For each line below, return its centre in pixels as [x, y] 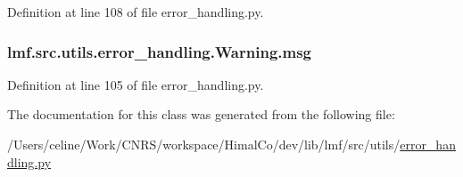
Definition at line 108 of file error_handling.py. [136, 12]
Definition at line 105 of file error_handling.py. [136, 84]
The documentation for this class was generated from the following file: [201, 114]
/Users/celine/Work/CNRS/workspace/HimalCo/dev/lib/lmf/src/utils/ [204, 144]
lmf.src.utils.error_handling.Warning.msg [160, 51]
